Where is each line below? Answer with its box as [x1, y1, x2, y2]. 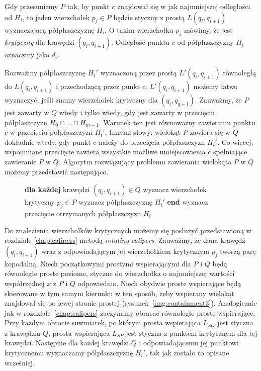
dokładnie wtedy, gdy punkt [5, 136, 91, 147]
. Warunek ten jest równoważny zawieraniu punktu [99, 117, 255, 127]
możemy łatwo [193, 80, 238, 91]
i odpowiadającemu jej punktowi [139, 337, 239, 348]
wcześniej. [5, 357, 35, 367]
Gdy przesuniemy [5, 1, 58, 11]
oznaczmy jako [5, 49, 50, 60]
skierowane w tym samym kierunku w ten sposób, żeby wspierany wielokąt [5, 288, 234, 298]
